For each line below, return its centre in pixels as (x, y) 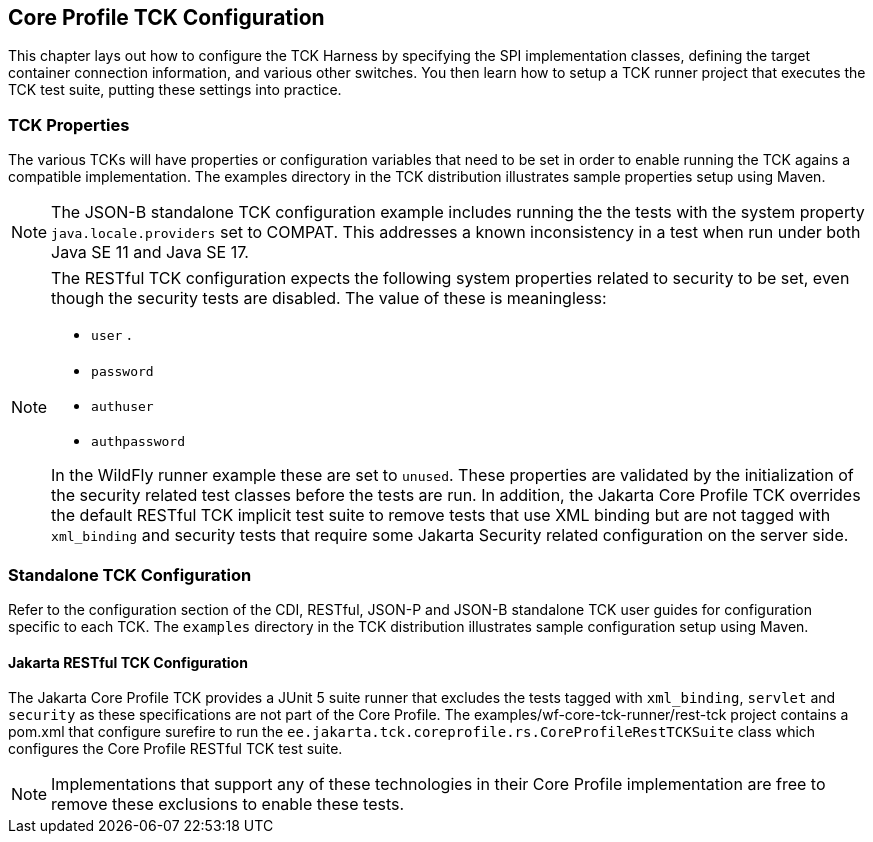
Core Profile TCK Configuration (166, 17)
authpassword (138, 442)
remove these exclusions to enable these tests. (228, 804)
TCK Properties (69, 124)
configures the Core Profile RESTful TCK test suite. (175, 749)
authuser (122, 407)
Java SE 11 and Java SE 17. (150, 252)
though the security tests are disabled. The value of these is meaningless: (329, 298)
